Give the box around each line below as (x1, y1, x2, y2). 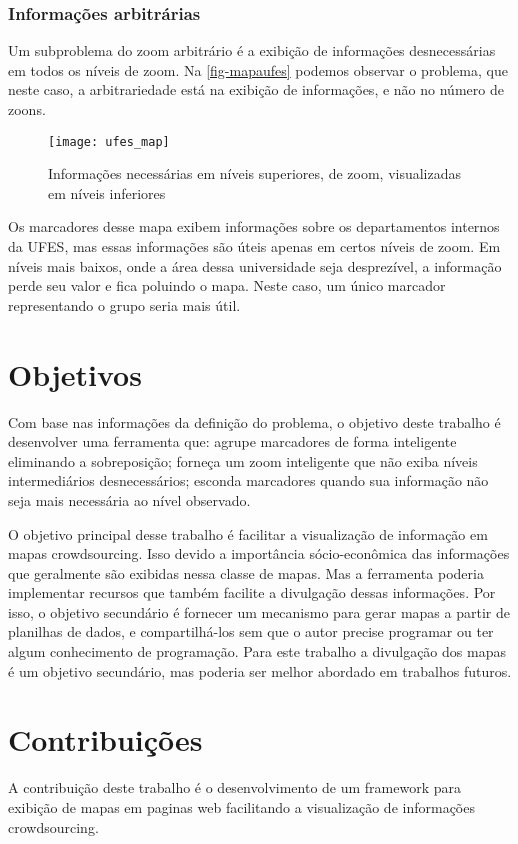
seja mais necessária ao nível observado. (8, 489, 251, 510)
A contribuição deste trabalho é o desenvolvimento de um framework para (8, 777, 461, 798)
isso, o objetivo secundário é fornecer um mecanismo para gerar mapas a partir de (8, 601, 510, 622)
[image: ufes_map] (48, 134, 170, 149)
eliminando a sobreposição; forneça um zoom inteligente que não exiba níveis (8, 450, 478, 471)
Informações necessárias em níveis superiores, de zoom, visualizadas (48, 163, 462, 184)
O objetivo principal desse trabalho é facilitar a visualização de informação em (8, 523, 488, 544)
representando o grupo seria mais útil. (8, 294, 241, 315)
